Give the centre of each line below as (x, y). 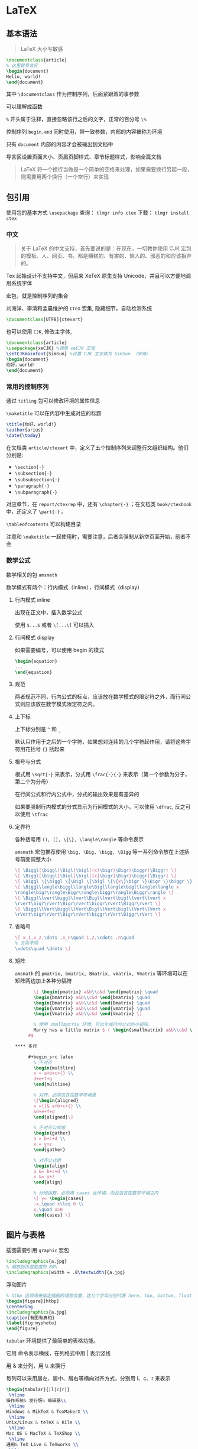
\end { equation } (33, 672)
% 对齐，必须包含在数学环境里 (65, 1095)
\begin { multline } (55, 1068)
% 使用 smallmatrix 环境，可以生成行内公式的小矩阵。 (93, 1025)
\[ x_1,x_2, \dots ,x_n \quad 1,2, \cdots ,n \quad (74, 938)
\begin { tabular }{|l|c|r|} (38, 1390)
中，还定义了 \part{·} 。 (36, 511)
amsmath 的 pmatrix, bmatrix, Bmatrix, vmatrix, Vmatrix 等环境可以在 (101, 973)
